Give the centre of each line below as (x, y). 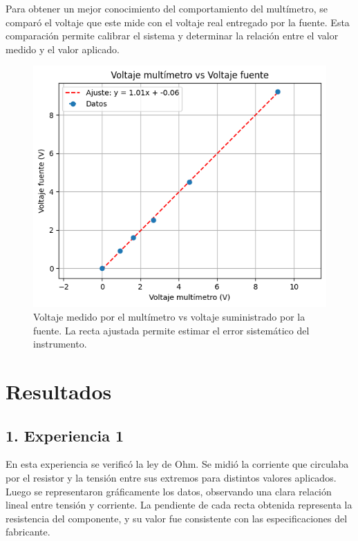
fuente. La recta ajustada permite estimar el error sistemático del (171, 330)
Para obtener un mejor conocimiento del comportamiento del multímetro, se (167, 8)
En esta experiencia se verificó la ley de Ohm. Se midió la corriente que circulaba (177, 464)
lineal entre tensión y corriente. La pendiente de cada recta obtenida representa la (179, 505)
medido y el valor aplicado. (63, 49)
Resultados (59, 391)
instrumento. (60, 344)
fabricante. (28, 532)
